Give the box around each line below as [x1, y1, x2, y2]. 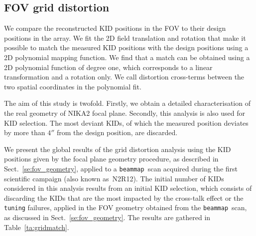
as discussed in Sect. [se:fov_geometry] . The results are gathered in [4, 212, 211, 223]
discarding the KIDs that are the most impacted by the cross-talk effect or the [4, 192, 244, 203]
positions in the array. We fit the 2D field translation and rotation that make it [4, 32, 246, 43]
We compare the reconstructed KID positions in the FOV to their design [4, 23, 226, 33]
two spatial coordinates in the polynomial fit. [4, 81, 141, 91]
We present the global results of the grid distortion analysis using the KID [4, 144, 231, 154]
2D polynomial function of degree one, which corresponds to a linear [4, 62, 213, 72]
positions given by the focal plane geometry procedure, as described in [4, 154, 219, 164]
